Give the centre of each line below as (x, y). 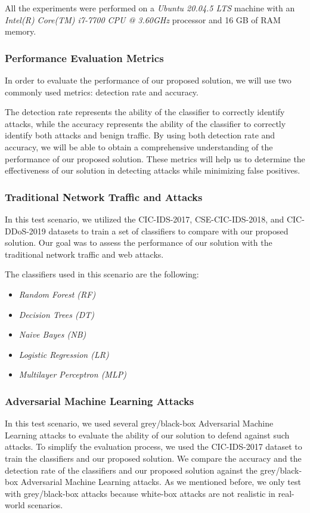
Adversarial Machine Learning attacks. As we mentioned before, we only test (161, 482)
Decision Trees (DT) (56, 314)
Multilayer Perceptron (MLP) (72, 374)
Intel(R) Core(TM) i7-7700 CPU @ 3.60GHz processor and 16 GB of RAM (143, 19)
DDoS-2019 (25, 231)
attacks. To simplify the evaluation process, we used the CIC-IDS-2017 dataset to (154, 446)
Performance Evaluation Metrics (84, 58)
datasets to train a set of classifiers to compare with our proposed (168, 231)
